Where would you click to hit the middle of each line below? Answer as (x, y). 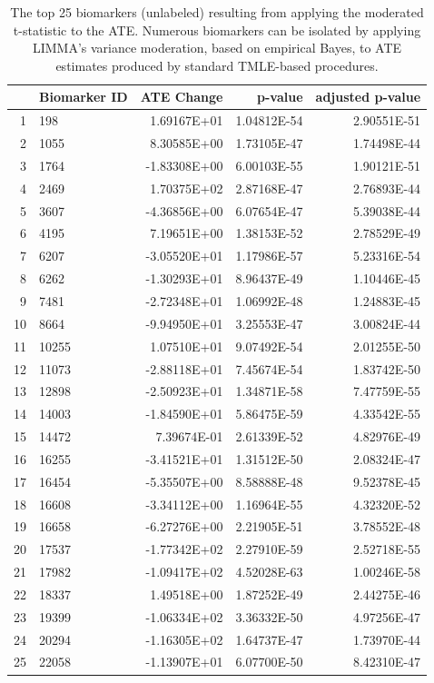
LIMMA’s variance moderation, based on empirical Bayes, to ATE (217, 48)
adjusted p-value (368, 97)
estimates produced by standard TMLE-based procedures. (217, 65)
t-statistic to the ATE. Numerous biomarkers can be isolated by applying (217, 30)
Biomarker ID (84, 97)
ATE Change (182, 97)
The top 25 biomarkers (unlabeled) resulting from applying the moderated (217, 12)
